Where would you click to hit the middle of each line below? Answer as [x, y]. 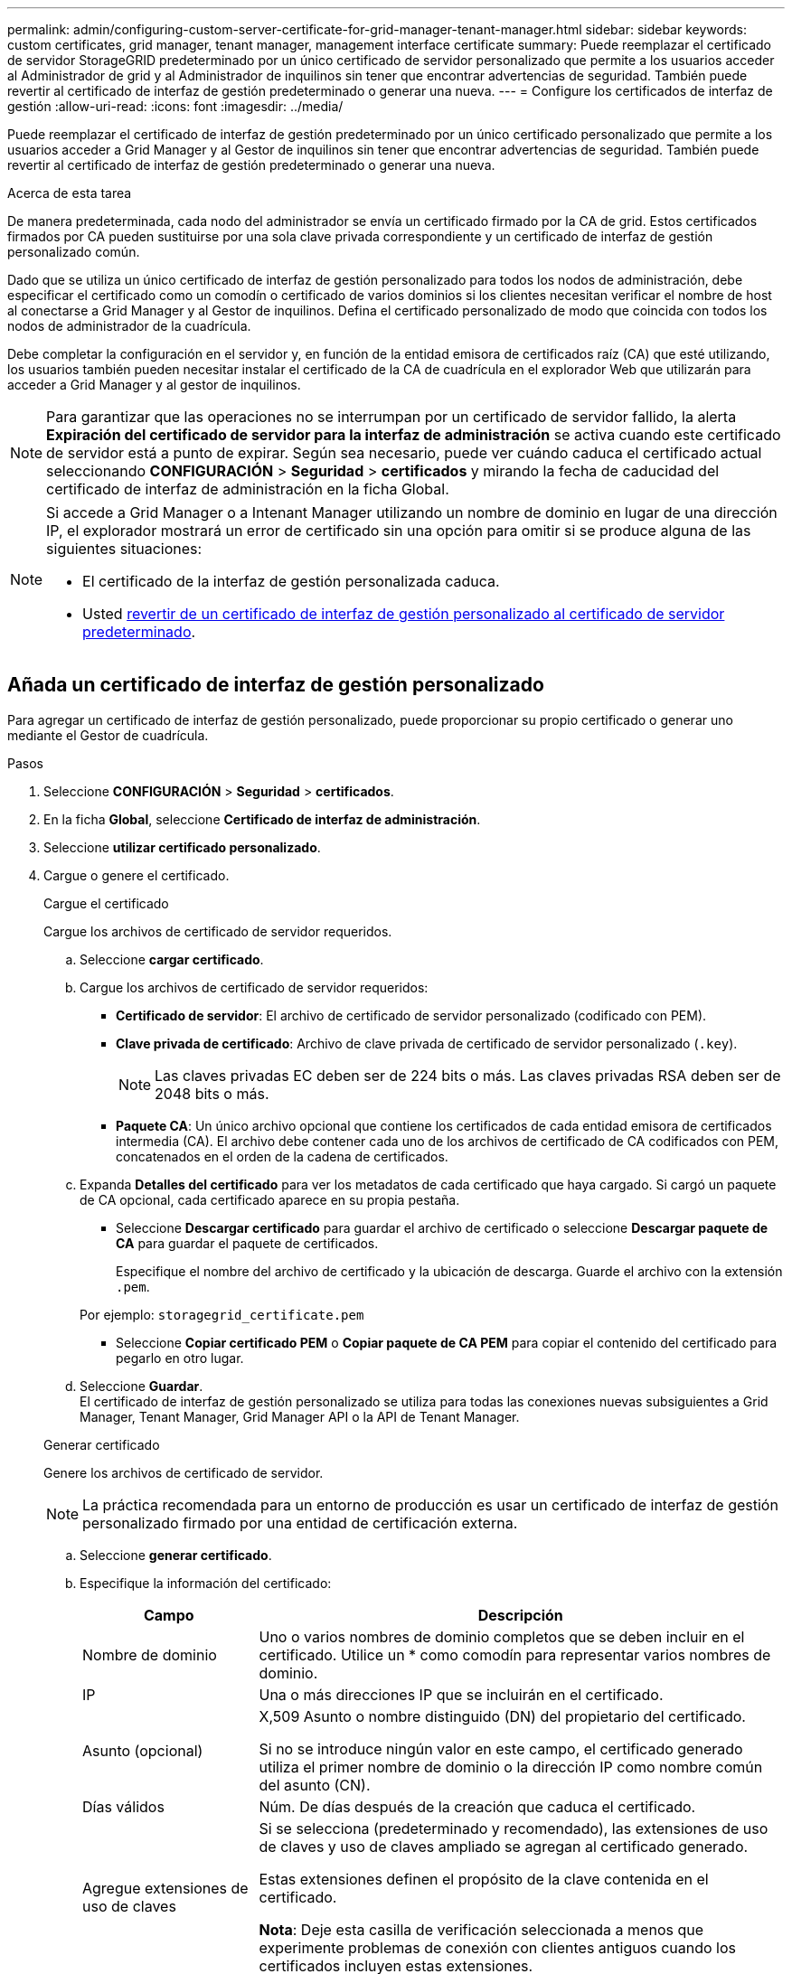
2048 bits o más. [212, 1093]
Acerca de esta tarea [70, 193]
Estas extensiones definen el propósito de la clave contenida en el [484, 1879]
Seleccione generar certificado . [176, 1555]
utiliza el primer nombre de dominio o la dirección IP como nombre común [511, 1767]
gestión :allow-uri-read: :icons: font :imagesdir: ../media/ [175, 106]
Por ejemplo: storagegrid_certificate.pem [222, 1314]
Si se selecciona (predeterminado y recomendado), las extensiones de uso [514, 1828]
